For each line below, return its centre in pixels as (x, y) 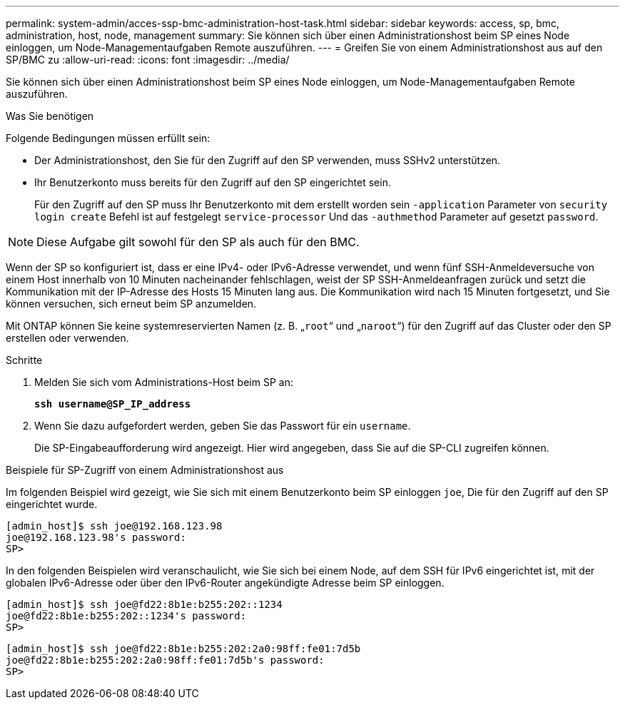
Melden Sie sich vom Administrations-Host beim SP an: (164, 382)
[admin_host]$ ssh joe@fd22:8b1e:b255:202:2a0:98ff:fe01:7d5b (183, 649)
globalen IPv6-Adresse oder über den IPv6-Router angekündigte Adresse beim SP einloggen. (225, 583)
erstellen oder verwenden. (67, 338)
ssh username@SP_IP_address (113, 404)
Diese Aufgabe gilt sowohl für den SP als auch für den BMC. (198, 242)
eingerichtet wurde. (52, 504)
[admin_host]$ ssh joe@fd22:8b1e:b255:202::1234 (144, 604)
